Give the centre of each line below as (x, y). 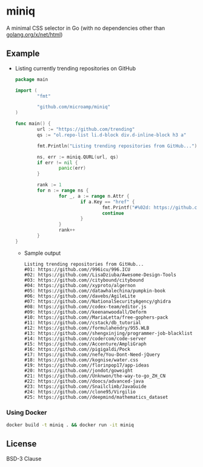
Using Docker (27, 412)
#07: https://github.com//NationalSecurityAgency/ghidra (98, 301)
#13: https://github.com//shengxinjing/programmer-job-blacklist (108, 333)
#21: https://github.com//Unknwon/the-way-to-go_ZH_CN (95, 376)
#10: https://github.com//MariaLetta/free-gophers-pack (96, 317)
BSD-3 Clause (24, 458)
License (22, 444)
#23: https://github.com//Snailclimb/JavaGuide (85, 386)
